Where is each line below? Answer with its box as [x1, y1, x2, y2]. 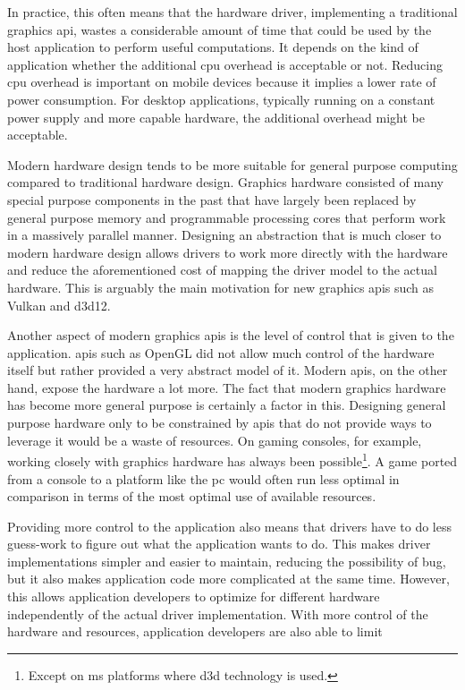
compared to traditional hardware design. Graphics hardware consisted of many [7, 173, 444, 192]
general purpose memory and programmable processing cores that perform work [7, 208, 446, 226]
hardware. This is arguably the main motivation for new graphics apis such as [7, 277, 435, 296]
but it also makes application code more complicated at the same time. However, [7, 569, 450, 588]
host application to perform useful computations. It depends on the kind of [7, 38, 418, 56]
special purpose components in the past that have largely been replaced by [7, 190, 417, 209]
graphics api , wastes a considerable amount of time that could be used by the [7, 20, 432, 38]
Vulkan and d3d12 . [7, 295, 111, 314]
